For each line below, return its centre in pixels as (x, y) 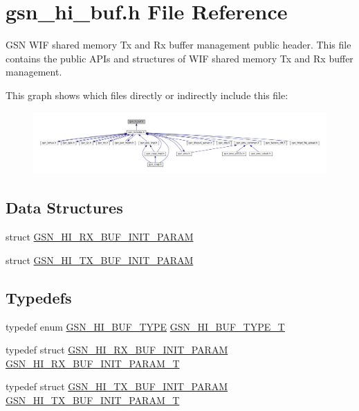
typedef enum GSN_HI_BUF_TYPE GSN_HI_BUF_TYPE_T (145, 326)
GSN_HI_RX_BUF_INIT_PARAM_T (93, 363)
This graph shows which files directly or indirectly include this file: (147, 95)
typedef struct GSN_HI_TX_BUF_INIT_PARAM (117, 386)
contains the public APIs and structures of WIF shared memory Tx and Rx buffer (179, 58)
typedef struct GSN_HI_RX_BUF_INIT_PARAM (117, 350)
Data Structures (64, 208)
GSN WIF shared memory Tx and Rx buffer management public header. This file (178, 45)
